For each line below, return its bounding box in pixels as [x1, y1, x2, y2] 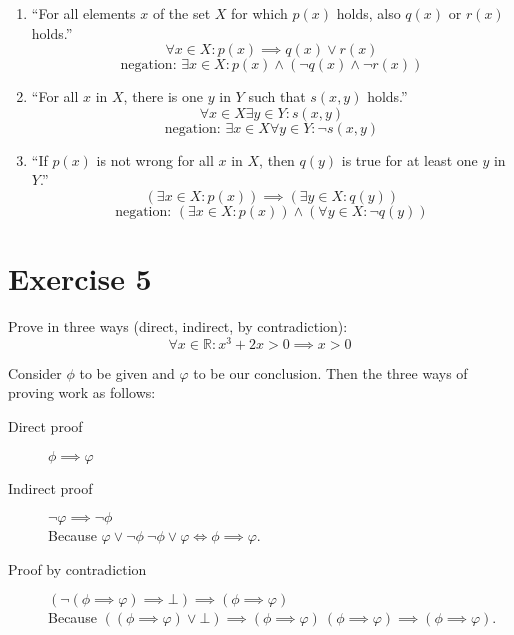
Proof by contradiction [8, 558, 147, 579]
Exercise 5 [8, 258, 152, 299]
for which [231, 3, 288, 23]
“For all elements [31, 3, 136, 23]
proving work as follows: [8, 382, 156, 403]
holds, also [336, 3, 401, 23]
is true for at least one [341, 149, 478, 170]
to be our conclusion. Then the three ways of [193, 362, 468, 383]
